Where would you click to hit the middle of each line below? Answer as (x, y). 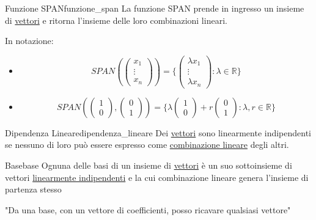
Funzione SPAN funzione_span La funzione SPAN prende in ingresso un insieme (155, 8)
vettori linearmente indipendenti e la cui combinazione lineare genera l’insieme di (157, 177)
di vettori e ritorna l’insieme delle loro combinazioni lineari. (116, 20)
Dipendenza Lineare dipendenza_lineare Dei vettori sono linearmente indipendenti (158, 132)
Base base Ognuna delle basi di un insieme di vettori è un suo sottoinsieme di (149, 165)
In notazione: (29, 41)
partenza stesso (33, 189)
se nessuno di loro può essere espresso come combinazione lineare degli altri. (147, 145)
